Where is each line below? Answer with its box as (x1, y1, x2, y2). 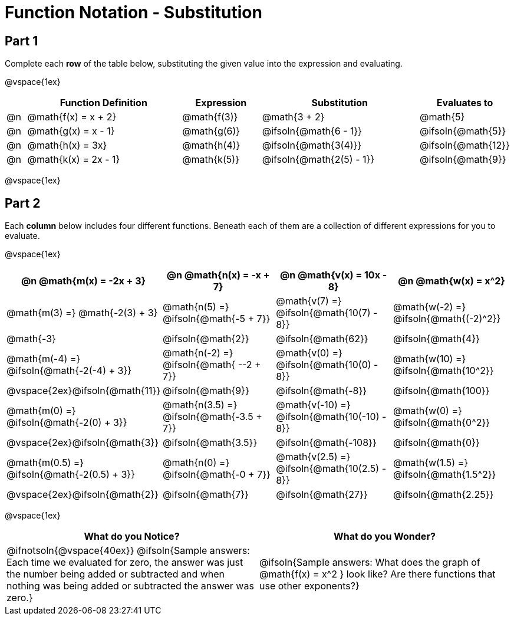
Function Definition (60, 97, 147, 109)
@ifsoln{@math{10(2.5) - (276, 462, 387, 475)
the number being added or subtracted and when (6, 568, 225, 580)
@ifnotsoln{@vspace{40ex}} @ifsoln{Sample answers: (6, 544, 250, 557)
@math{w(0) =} (393, 405, 462, 417)
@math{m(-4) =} (6, 353, 81, 365)
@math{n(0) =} (163, 457, 230, 469)
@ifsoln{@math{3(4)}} (262, 139, 362, 152)
